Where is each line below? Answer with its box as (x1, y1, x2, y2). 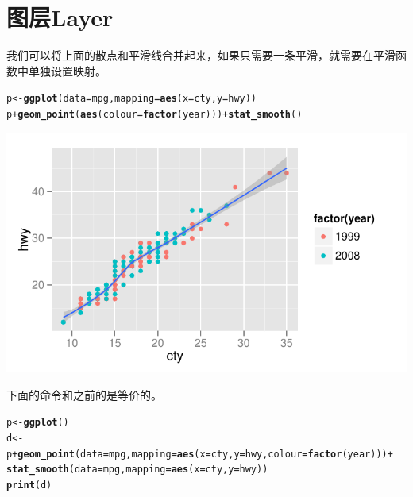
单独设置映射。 (28, 62, 106, 79)
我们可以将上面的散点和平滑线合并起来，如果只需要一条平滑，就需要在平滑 (6, 47, 396, 64)
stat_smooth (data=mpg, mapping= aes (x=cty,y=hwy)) (6, 464, 268, 476)
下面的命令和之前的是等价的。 (6, 386, 162, 403)
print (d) (6, 479, 52, 491)
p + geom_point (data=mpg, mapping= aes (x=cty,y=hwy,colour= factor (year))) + (6, 448, 393, 460)
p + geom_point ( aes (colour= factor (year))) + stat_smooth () (6, 108, 303, 120)
